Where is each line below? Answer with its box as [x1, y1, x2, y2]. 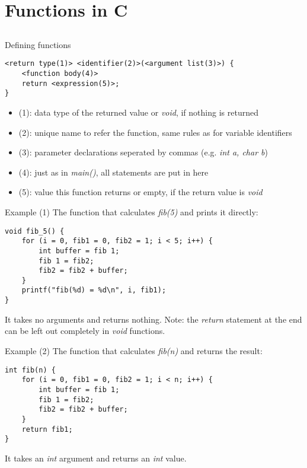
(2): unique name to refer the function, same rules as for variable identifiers [18, 126, 292, 138]
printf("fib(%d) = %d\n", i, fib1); [21, 286, 167, 295]
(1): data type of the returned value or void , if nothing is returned [18, 106, 258, 118]
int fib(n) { [5, 365, 56, 374]
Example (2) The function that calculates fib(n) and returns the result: [5, 344, 263, 356]
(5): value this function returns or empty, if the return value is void [18, 186, 263, 198]
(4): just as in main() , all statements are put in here [18, 165, 209, 178]
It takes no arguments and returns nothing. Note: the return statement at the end [5, 313, 302, 325]
